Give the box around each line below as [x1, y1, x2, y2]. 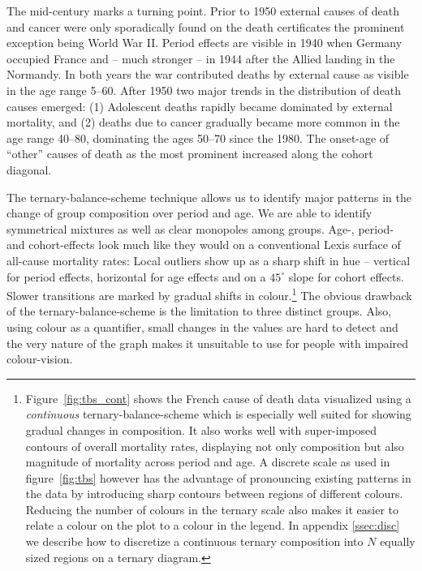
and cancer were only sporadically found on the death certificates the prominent [6, 18, 405, 35]
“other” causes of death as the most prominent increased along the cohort [6, 145, 373, 162]
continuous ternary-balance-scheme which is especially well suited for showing [25, 406, 411, 423]
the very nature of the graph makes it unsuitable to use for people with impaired [6, 334, 409, 351]
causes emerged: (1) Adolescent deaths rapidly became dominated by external [6, 97, 393, 114]
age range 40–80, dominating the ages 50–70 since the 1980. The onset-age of [6, 129, 390, 146]
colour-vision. [6, 350, 73, 367]
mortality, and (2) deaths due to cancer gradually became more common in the [6, 114, 400, 131]
